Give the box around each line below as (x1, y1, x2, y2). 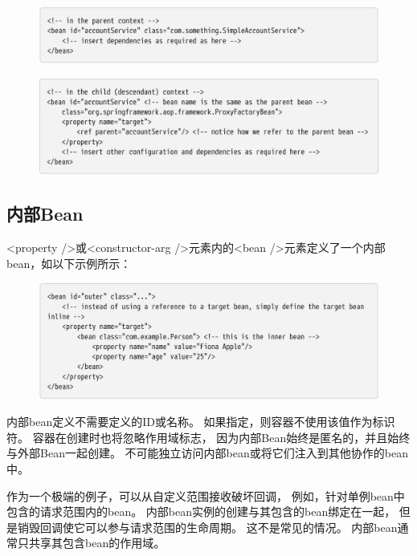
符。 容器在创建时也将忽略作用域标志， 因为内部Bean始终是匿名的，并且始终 (6, 428, 411, 445)
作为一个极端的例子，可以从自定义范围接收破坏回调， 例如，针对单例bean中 (6, 487, 405, 504)
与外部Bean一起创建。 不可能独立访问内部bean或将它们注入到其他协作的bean (6, 444, 408, 461)
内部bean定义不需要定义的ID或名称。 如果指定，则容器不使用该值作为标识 (6, 413, 395, 430)
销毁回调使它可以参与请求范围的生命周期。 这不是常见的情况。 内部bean (17, 518, 398, 535)
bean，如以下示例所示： (6, 254, 132, 271)
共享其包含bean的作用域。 (28, 534, 166, 551)
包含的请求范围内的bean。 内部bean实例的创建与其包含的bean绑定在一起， (6, 503, 396, 520)
